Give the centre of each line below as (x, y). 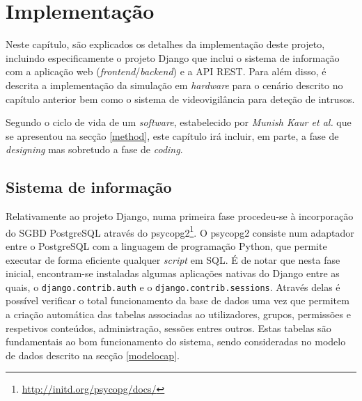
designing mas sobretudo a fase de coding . (94, 149)
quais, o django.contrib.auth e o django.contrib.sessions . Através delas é (173, 286)
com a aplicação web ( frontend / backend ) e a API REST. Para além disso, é (166, 71)
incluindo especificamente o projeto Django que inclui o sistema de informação (173, 57)
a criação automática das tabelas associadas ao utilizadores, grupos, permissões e (178, 314)
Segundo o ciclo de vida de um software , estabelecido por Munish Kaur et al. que (179, 122)
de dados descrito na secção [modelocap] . (93, 355)
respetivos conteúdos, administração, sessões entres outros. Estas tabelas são (168, 328)
